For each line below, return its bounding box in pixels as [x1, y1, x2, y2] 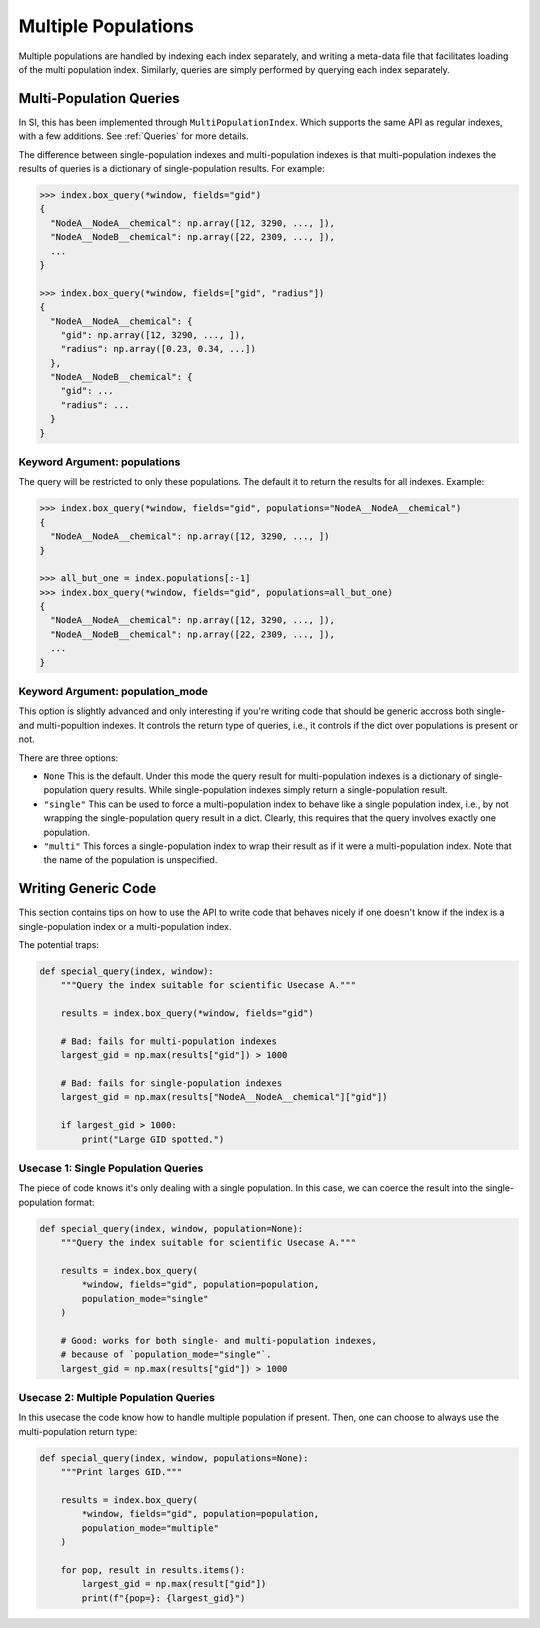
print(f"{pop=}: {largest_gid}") [81, 1592, 246, 1604]
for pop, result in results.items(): [60, 1564, 246, 1575]
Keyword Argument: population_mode [18, 685, 209, 699]
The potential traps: [18, 938, 100, 950]
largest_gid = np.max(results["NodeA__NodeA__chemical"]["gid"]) [60, 1091, 388, 1103]
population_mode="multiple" [81, 1522, 220, 1534]
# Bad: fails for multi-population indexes [60, 1035, 277, 1047]
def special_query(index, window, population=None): [39, 1223, 304, 1234]
